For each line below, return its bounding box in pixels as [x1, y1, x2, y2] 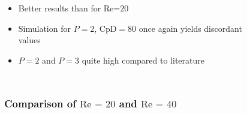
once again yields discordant [138, 22, 242, 34]
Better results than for [18, 2, 101, 14]
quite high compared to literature [82, 53, 204, 66]
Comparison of [4, 96, 76, 111]
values [18, 34, 41, 46]
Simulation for [18, 22, 71, 34]
